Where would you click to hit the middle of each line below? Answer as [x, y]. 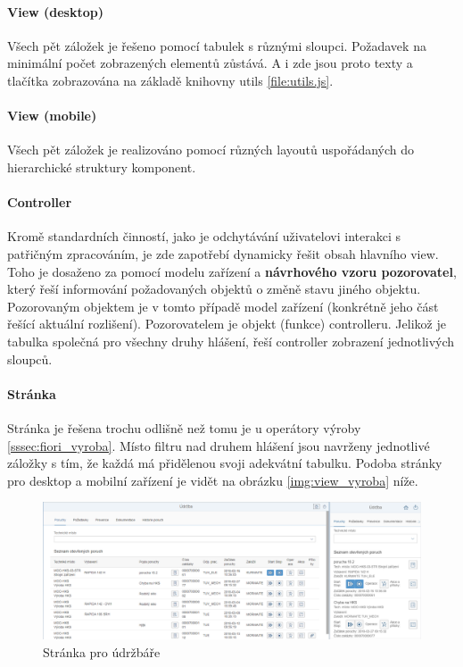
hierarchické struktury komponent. [102, 167]
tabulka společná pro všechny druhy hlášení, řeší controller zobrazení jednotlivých [231, 341]
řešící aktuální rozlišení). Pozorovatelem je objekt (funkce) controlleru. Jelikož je [227, 324]
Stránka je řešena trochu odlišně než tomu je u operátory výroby [184, 427]
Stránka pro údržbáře [102, 651]
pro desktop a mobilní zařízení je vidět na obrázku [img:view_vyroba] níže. [213, 480]
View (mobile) [52, 116]
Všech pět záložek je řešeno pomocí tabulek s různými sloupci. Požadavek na [217, 45]
